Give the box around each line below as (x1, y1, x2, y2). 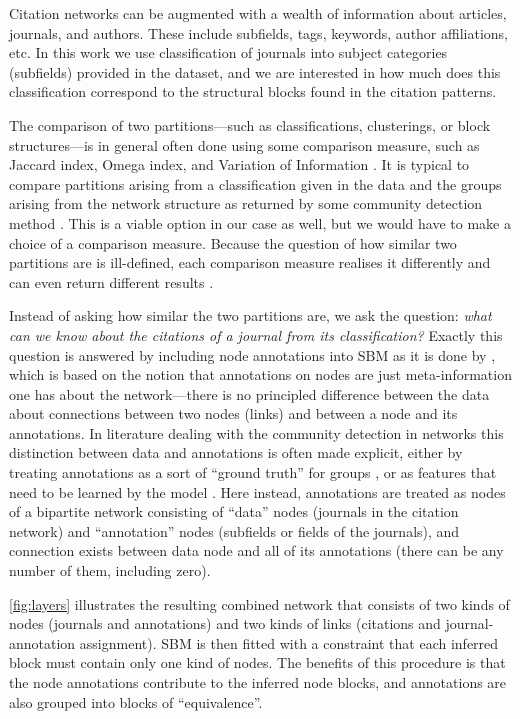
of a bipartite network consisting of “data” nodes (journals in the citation (9, 501, 459, 522)
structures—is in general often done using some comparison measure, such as (9, 134, 480, 155)
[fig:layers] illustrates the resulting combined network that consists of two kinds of (9, 593, 510, 614)
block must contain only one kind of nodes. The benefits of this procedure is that (9, 652, 506, 673)
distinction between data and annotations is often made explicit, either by (9, 442, 463, 463)
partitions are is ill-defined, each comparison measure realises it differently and (9, 252, 491, 273)
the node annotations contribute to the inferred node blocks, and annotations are (9, 672, 507, 692)
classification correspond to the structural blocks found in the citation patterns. (9, 81, 497, 102)
